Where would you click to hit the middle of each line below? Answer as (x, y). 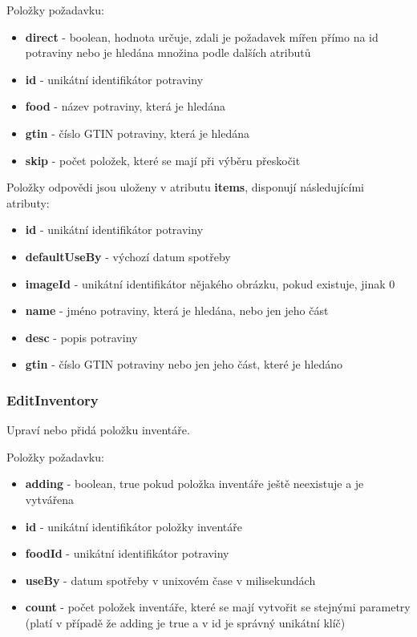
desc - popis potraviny (81, 337)
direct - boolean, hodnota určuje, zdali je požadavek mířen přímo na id (202, 36)
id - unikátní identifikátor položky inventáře (134, 526)
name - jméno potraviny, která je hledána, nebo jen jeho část (177, 310)
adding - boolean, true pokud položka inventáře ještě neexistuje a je (194, 484)
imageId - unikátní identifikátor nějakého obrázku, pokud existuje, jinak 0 (210, 283)
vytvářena (50, 499)
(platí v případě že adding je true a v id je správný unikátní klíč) (185, 622)
